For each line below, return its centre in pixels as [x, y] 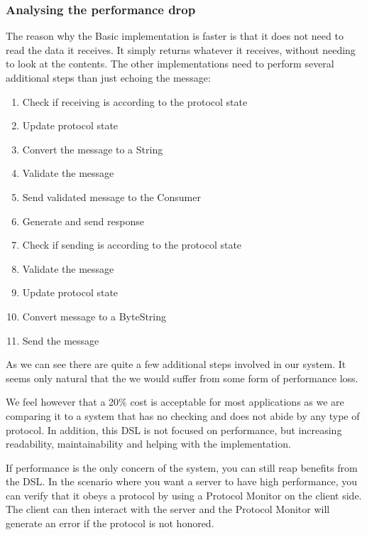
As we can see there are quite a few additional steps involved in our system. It [176, 364]
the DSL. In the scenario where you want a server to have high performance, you [182, 481]
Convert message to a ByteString [94, 316]
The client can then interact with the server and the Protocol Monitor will [168, 509]
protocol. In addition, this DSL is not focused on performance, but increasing [174, 429]
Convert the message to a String [93, 149]
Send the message [61, 340]
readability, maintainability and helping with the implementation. [148, 444]
